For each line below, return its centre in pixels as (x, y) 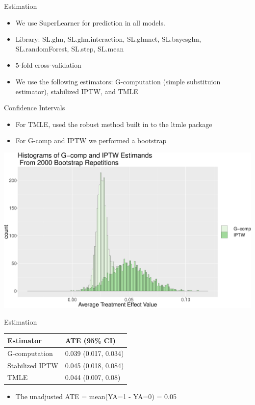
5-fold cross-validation (48, 65)
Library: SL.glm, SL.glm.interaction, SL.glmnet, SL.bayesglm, (108, 39)
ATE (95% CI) (90, 340)
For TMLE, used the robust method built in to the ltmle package (114, 124)
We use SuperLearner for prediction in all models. (90, 22)
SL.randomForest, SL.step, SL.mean (70, 48)
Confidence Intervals (35, 108)
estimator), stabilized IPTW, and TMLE (77, 91)
